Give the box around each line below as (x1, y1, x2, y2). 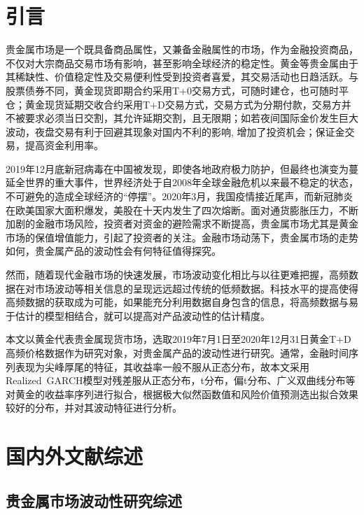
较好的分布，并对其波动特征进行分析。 (6, 400, 182, 415)
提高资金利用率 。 (24, 138, 104, 153)
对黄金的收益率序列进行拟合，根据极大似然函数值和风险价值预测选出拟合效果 (6, 386, 358, 401)
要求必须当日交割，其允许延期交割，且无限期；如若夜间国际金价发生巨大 (24, 111, 358, 125)
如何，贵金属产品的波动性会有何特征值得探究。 (6, 244, 221, 258)
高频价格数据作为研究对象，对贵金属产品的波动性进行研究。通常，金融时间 (6, 346, 349, 360)
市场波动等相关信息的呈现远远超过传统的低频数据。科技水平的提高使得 (34, 281, 358, 295)
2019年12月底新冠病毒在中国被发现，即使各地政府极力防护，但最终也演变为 (6, 161, 349, 176)
